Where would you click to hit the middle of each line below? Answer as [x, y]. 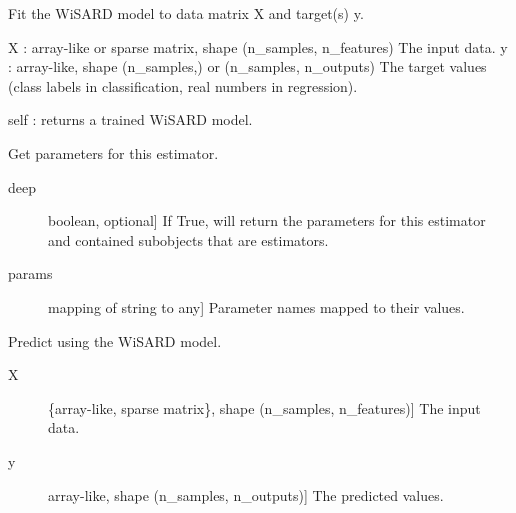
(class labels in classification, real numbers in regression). [183, 85]
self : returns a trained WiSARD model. [130, 119]
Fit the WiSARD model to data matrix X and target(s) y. [186, 13]
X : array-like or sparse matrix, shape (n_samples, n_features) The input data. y [258, 46]
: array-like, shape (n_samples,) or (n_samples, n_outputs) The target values [247, 66]
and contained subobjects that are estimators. [188, 239]
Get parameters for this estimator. [113, 152]
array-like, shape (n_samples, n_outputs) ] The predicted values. [246, 494]
